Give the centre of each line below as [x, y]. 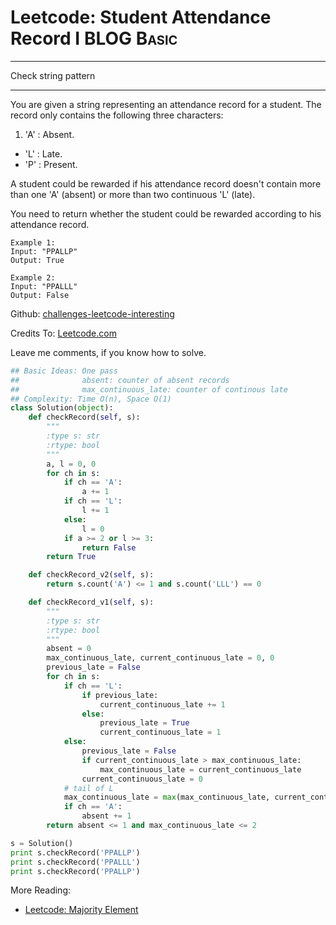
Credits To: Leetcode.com [63, 333]
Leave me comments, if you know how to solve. [108, 352]
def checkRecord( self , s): [84, 417]
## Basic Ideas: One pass [64, 371]
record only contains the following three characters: [117, 115]
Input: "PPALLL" [44, 286]
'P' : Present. [51, 164]
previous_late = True [144, 723]
